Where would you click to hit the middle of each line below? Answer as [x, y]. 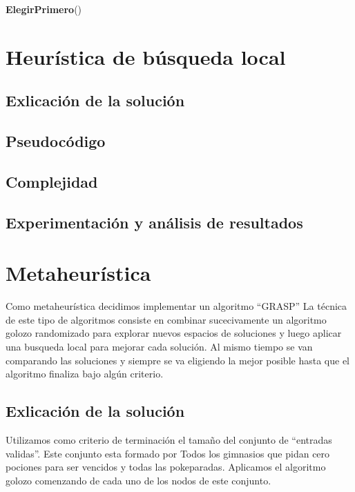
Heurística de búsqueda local [146, 56]
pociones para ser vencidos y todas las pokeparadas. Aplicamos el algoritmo [166, 467]
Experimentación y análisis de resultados [154, 222]
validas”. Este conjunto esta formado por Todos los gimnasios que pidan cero [168, 453]
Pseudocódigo [56, 141]
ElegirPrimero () [44, 9]
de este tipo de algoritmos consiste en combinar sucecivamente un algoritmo [166, 319]
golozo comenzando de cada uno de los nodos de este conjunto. [138, 480]
